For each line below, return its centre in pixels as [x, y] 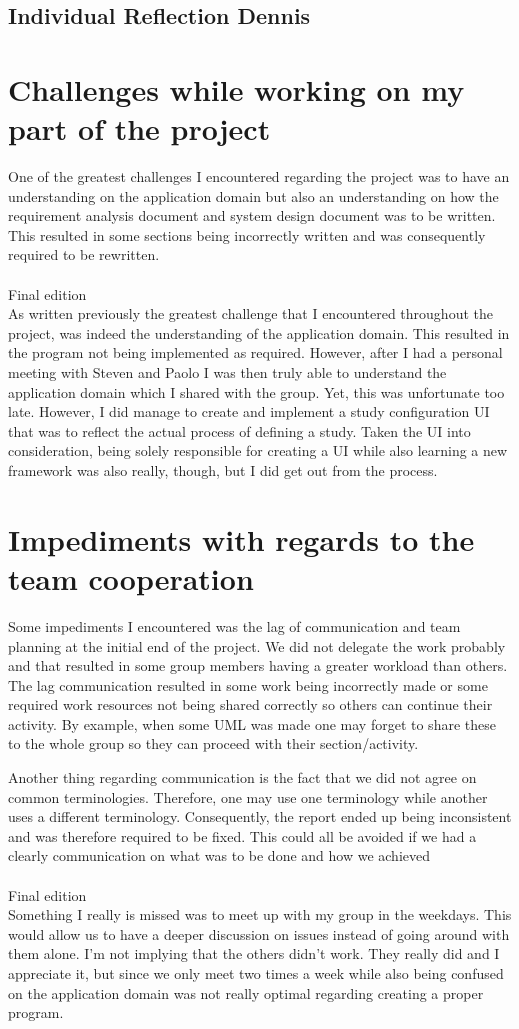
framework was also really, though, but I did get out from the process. [223, 470]
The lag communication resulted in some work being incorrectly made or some [248, 684]
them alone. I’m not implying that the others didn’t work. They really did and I [254, 953]
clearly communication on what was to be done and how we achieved [219, 855]
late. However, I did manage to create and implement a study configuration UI [249, 411]
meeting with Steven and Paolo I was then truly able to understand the [227, 372]
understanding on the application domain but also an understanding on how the [253, 195]
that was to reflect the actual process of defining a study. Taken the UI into [239, 430]
